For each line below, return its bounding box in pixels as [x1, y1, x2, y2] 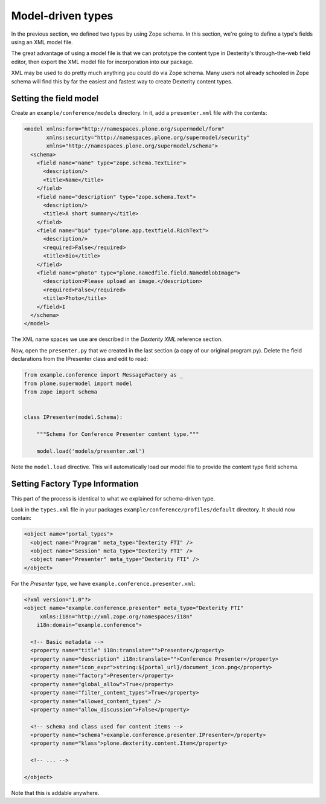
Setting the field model [11, 94, 99, 104]
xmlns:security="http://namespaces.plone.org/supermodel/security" [46, 134, 251, 141]
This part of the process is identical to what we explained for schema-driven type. [11, 494, 216, 502]
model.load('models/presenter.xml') [36, 447, 145, 455]
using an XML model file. [11, 38, 73, 45]
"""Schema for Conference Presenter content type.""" [36, 430, 199, 438]
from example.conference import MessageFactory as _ [24, 372, 184, 378]
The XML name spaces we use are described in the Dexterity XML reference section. [11, 336, 223, 343]
